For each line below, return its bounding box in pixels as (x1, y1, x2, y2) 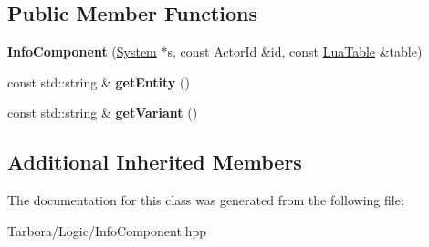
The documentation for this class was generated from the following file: (7, 190, 404, 210)
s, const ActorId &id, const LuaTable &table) (167, 42, 423, 61)
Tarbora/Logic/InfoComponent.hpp (7, 221, 207, 240)
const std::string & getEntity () (7, 72, 190, 91)
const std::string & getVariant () (7, 103, 198, 122)
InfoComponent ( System (7, 42, 157, 61)
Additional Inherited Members (7, 148, 302, 176)
